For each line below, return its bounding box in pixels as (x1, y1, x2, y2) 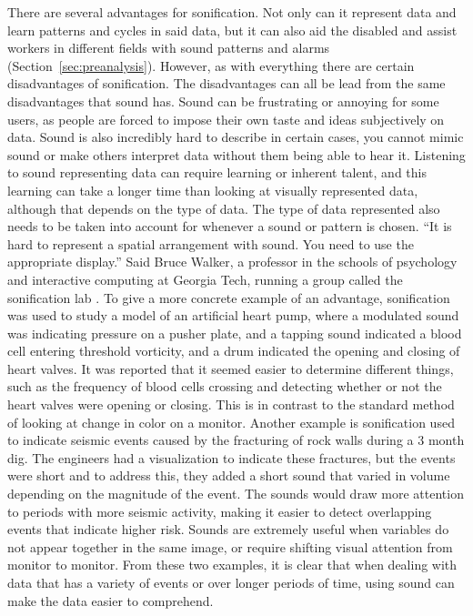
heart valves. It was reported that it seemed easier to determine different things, (7, 358, 454, 378)
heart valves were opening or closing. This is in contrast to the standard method (7, 395, 455, 414)
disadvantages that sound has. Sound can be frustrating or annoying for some (7, 91, 439, 110)
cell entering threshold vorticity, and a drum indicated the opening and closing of (7, 341, 460, 360)
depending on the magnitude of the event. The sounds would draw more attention (7, 484, 464, 503)
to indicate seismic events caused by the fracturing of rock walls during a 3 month (7, 430, 465, 449)
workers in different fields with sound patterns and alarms (7, 38, 330, 57)
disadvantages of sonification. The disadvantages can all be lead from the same (7, 74, 446, 93)
